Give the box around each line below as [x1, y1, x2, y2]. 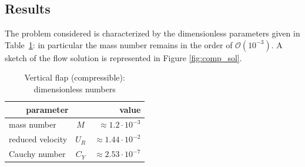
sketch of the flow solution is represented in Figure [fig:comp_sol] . [5, 51, 242, 64]
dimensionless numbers [33, 82, 116, 95]
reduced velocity [9, 133, 68, 145]
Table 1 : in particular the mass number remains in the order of [5, 38, 233, 51]
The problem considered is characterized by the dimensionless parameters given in [5, 27, 300, 39]
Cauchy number [9, 148, 66, 160]
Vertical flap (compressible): [24, 71, 125, 83]
